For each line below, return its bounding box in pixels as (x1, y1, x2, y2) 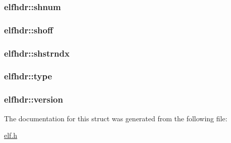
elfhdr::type (4, 70, 52, 82)
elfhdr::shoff (4, 23, 53, 36)
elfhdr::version (4, 93, 63, 106)
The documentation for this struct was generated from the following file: (4, 113, 227, 123)
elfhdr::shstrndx (4, 46, 70, 59)
